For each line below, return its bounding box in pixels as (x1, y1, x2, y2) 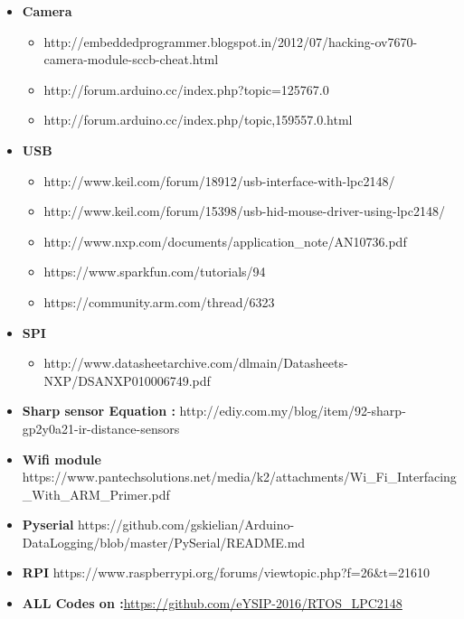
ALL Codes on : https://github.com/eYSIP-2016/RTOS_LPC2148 (22, 594, 402, 613)
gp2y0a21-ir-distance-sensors (22, 418, 180, 437)
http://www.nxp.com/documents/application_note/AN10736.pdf (43, 231, 407, 250)
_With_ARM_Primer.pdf (22, 484, 170, 503)
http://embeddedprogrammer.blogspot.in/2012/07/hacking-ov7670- (43, 32, 418, 51)
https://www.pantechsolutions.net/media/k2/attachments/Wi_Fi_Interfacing (22, 467, 457, 486)
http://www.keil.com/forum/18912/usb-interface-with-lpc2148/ (43, 171, 395, 190)
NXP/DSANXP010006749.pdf (43, 370, 211, 389)
